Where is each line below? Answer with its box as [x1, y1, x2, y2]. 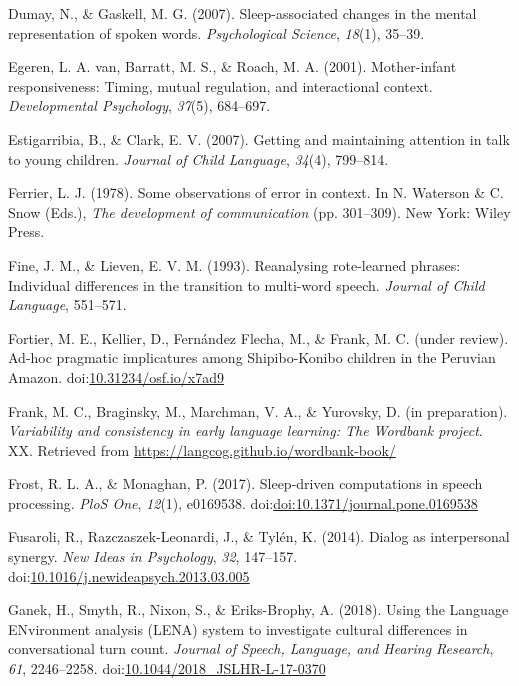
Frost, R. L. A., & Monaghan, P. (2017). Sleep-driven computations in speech [8, 473, 483, 494]
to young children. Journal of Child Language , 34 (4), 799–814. [8, 148, 389, 169]
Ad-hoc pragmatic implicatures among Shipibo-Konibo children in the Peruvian [8, 347, 496, 368]
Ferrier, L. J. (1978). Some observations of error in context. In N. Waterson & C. [8, 182, 504, 203]
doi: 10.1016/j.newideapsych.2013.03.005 [8, 565, 250, 586]
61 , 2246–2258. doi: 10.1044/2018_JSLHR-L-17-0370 [8, 658, 326, 679]
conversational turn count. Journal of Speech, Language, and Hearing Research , [8, 638, 494, 659]
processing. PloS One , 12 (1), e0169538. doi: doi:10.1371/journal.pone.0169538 [8, 492, 478, 513]
